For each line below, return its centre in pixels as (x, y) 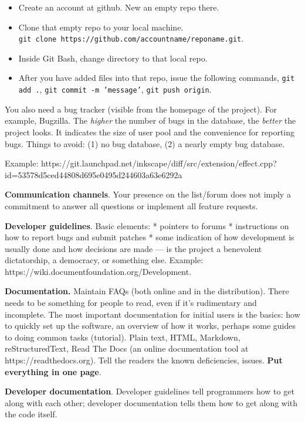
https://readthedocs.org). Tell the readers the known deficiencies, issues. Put (144, 360)
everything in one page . (53, 371)
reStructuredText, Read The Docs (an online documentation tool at (127, 348)
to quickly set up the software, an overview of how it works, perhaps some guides (150, 326)
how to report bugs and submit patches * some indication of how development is (150, 237)
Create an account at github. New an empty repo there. (119, 7)
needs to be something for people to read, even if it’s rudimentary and (131, 303)
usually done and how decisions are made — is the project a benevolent (133, 248)
